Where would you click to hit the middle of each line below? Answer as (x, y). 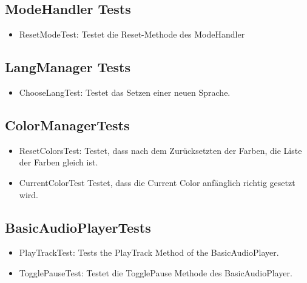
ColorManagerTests (67, 125)
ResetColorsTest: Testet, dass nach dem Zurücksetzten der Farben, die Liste (160, 150)
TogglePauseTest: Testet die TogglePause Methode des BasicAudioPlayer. (156, 272)
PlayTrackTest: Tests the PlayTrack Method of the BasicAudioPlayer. (149, 252)
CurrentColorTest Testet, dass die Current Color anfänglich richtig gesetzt (157, 182)
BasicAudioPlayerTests (78, 227)
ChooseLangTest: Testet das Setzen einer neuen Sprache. (125, 92)
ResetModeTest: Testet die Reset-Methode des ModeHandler (132, 34)
